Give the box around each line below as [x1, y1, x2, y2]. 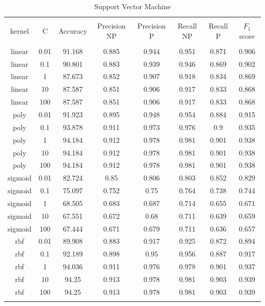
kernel [10, 25, 29, 36]
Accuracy [58, 25, 88, 36]
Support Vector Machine [94, 1, 171, 11]
